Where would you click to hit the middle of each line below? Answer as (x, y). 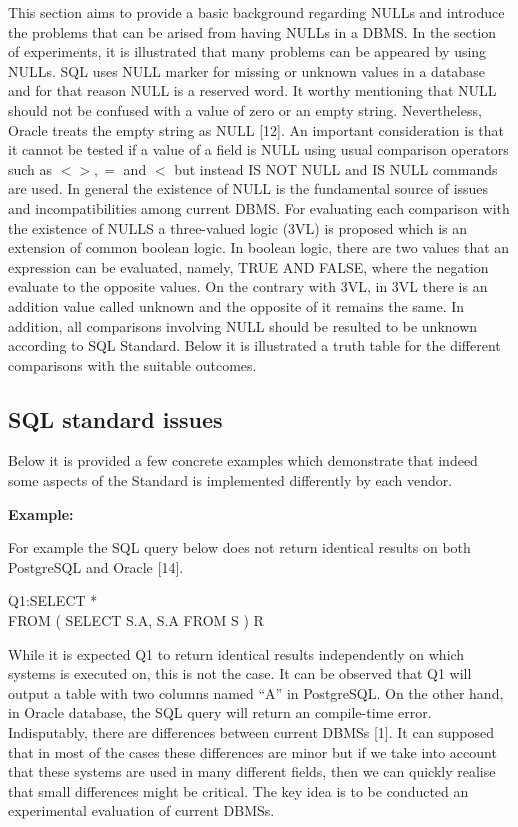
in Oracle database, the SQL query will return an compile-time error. (220, 712)
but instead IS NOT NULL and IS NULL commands (336, 168)
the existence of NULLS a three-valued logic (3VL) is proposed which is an (238, 227)
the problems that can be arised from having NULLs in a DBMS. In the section (252, 31)
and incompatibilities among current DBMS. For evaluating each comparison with (259, 207)
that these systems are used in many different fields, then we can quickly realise (252, 771)
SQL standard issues (115, 418)
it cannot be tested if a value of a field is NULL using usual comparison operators (258, 149)
